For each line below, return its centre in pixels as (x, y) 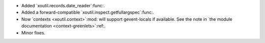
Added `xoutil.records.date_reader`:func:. (63, 6)
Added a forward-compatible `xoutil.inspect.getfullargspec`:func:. (88, 13)
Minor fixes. (33, 33)
